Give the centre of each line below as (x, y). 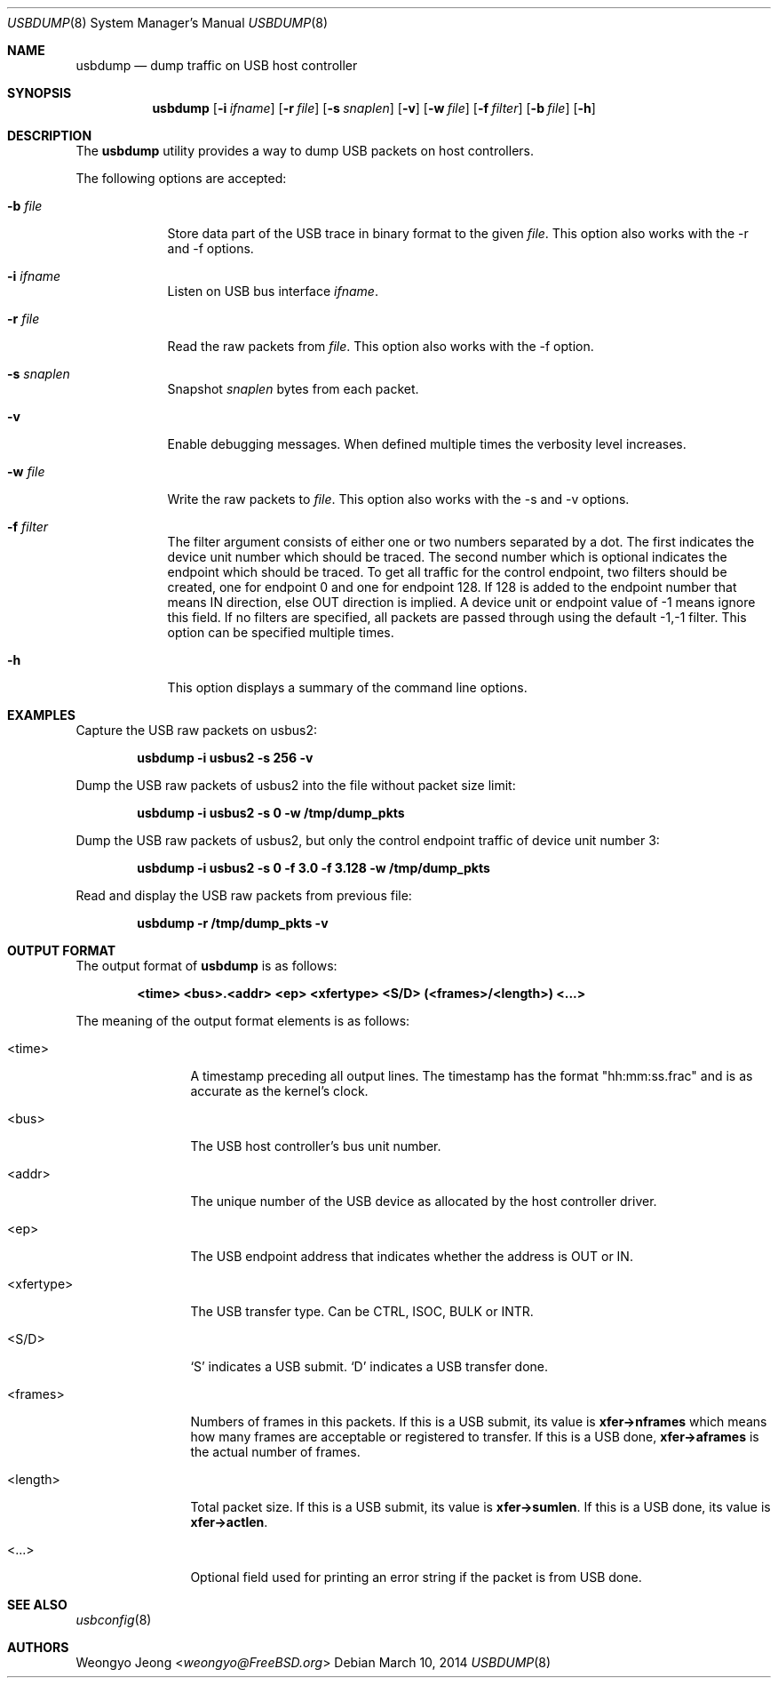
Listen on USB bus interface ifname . (273, 291)
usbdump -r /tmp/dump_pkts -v (233, 923)
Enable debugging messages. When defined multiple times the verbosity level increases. (427, 444)
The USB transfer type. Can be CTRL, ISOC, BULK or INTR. (362, 1311)
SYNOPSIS (40, 93)
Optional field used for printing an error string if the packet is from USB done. (416, 1577)
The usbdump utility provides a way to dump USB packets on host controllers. (305, 151)
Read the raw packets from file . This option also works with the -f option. (381, 346)
